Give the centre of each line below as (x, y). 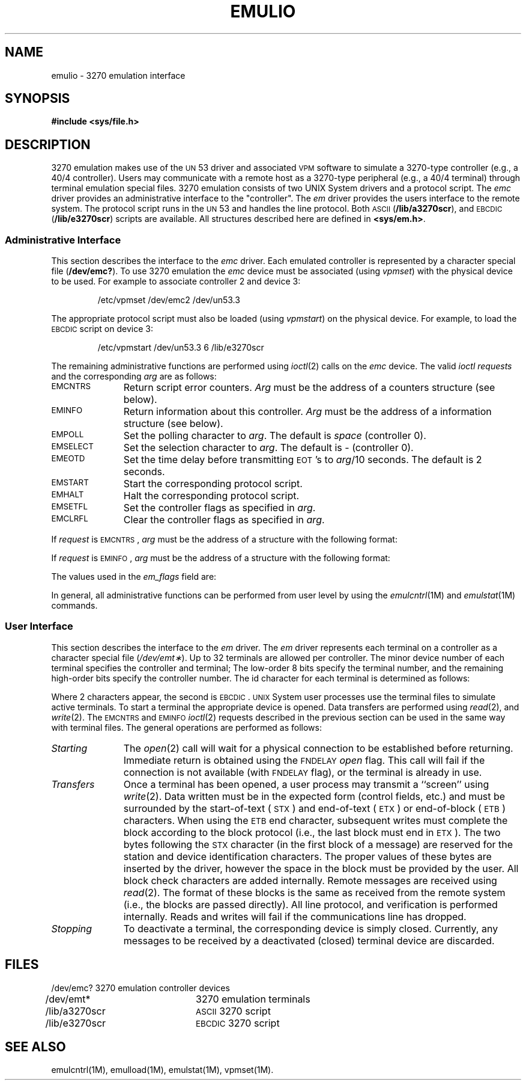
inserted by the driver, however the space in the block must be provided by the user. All (321, 868)
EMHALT (68, 495)
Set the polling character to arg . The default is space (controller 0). (275, 436)
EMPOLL (68, 435)
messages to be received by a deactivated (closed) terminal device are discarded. (309, 940)
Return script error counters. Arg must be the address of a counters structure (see (309, 388)
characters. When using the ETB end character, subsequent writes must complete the (316, 820)
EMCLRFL (70, 519)
